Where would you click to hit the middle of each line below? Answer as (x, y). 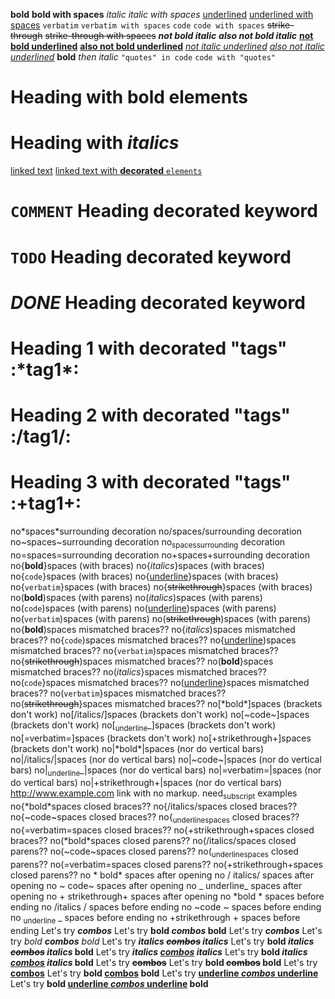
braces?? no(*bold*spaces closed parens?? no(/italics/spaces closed (153, 840)
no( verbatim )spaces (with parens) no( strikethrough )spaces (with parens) (161, 618)
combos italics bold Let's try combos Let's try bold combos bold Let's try (164, 962)
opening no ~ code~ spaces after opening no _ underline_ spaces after (156, 885)
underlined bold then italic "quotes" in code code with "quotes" (143, 57)
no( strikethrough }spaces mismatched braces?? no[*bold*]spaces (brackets (166, 703)
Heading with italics (95, 143)
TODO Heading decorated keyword (151, 256)
